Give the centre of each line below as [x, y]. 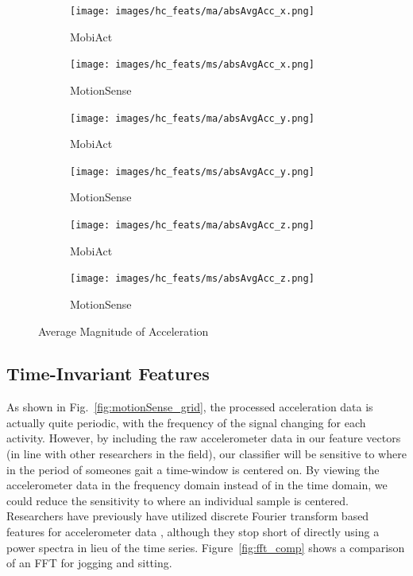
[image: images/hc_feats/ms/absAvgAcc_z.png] [192, 279]
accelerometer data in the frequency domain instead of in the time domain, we [197, 485]
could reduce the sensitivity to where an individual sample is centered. [178, 500]
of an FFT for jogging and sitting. [89, 563]
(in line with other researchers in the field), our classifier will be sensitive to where [206, 454]
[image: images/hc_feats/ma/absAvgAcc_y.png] [192, 118]
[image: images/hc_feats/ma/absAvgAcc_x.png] [192, 11]
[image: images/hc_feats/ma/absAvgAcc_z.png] [192, 225]
